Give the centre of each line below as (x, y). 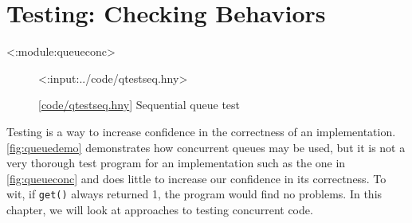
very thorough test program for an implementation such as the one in (176, 163)
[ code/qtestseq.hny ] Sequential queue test (139, 105)
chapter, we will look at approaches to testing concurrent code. (160, 209)
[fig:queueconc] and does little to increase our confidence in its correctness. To (196, 178)
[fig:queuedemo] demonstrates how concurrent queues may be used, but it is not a (206, 147)
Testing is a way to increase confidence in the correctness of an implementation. (201, 131)
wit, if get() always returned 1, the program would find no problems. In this (194, 194)
